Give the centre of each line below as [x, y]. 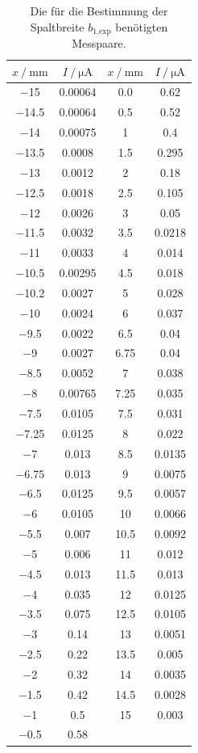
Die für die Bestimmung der [99, 11]
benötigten [142, 26]
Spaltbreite [57, 26]
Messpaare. [99, 43]
